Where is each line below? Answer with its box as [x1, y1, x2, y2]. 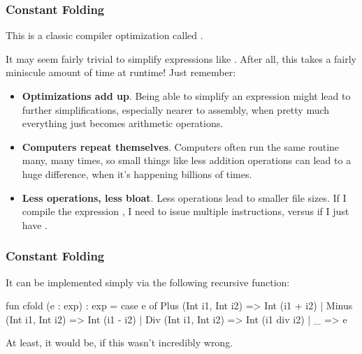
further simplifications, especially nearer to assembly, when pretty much [22, 102, 330, 117]
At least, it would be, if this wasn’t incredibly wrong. [6, 335, 233, 350]
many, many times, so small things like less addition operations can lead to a [22, 153, 352, 168]
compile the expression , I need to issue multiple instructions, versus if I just [22, 204, 349, 219]
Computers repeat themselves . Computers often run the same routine [22, 139, 340, 154]
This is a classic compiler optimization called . [6, 28, 203, 43]
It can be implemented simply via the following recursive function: [6, 274, 290, 289]
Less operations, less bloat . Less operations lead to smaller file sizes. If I [22, 190, 347, 205]
